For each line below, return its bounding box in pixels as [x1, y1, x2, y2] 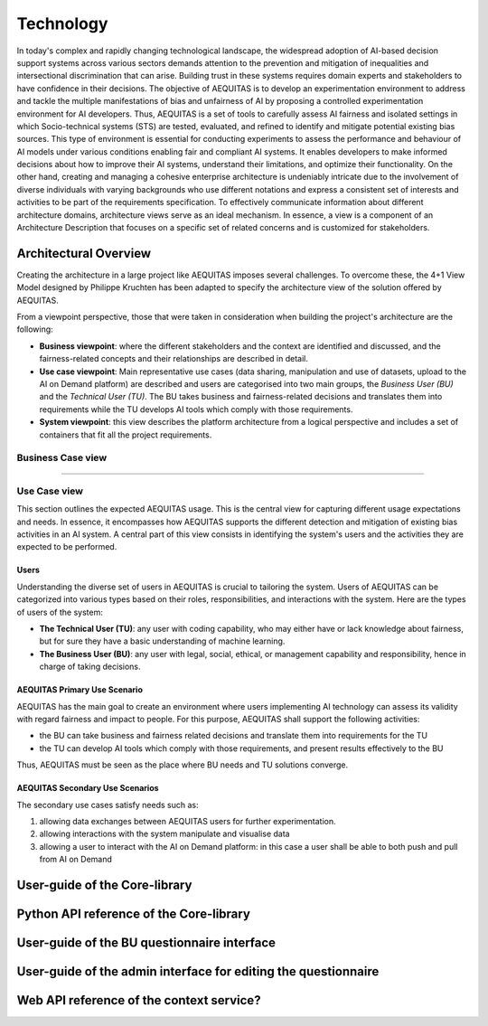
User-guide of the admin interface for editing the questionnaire [16, 964, 380, 979]
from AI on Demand [39, 854, 113, 865]
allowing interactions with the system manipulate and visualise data [39, 828, 290, 840]
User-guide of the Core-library [16, 877, 192, 892]
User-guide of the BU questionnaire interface [16, 935, 276, 950]
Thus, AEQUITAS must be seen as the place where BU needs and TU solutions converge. [16, 759, 348, 770]
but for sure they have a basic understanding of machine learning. [39, 635, 286, 646]
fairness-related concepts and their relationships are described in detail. [39, 353, 309, 364]
